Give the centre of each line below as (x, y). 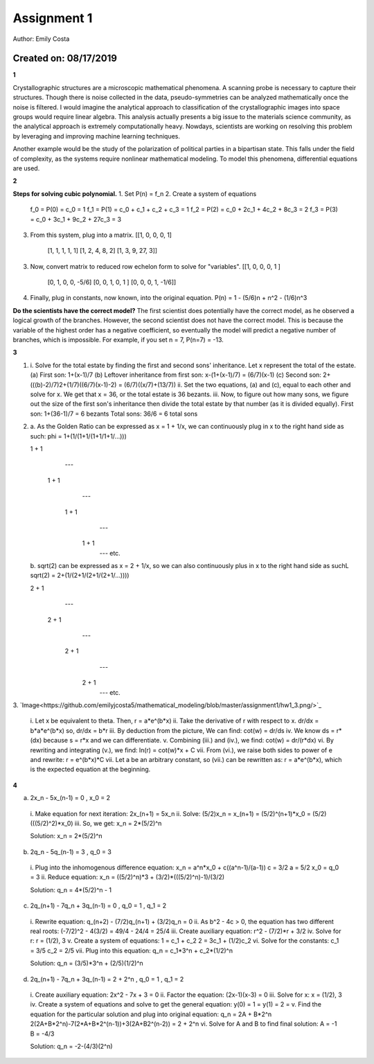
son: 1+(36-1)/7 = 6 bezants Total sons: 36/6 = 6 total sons (114, 414)
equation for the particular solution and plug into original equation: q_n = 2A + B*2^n (151, 1014)
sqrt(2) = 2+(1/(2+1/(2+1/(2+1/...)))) (80, 576)
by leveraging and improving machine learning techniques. (96, 136)
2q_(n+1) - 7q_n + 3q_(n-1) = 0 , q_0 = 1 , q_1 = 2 (98, 906)
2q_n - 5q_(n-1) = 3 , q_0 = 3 (71, 851)
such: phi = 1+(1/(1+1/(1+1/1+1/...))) (79, 436)
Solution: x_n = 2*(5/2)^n (66, 836)
